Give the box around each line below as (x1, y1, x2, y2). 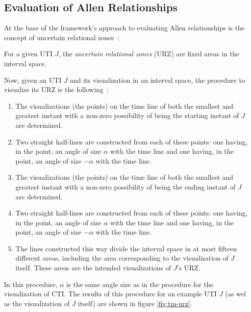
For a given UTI (4, 48, 53, 59)
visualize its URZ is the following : (4, 84, 109, 95)
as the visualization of (4, 298, 70, 308)
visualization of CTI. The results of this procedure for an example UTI (4, 288, 217, 299)
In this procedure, (4, 279, 58, 289)
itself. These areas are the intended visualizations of (15, 263, 171, 273)
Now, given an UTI (4, 74, 62, 85)
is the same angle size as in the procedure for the (66, 279, 214, 289)
